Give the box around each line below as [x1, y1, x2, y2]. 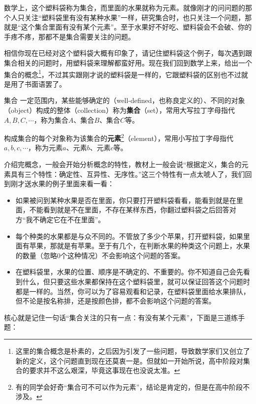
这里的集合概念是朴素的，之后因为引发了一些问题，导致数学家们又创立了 [15, 345, 250, 356]
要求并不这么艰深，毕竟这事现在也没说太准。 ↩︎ [29, 365, 180, 375]
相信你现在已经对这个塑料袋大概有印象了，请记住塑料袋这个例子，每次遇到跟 [4, 48, 252, 58]
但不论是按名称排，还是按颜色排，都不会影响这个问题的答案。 [15, 296, 216, 306]
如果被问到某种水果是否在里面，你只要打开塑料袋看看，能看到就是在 [15, 195, 236, 205]
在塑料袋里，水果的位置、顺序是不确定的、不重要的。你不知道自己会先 [15, 267, 243, 277]
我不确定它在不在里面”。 [26, 214, 105, 224]
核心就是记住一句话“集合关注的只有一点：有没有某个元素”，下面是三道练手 [4, 312, 245, 322]
